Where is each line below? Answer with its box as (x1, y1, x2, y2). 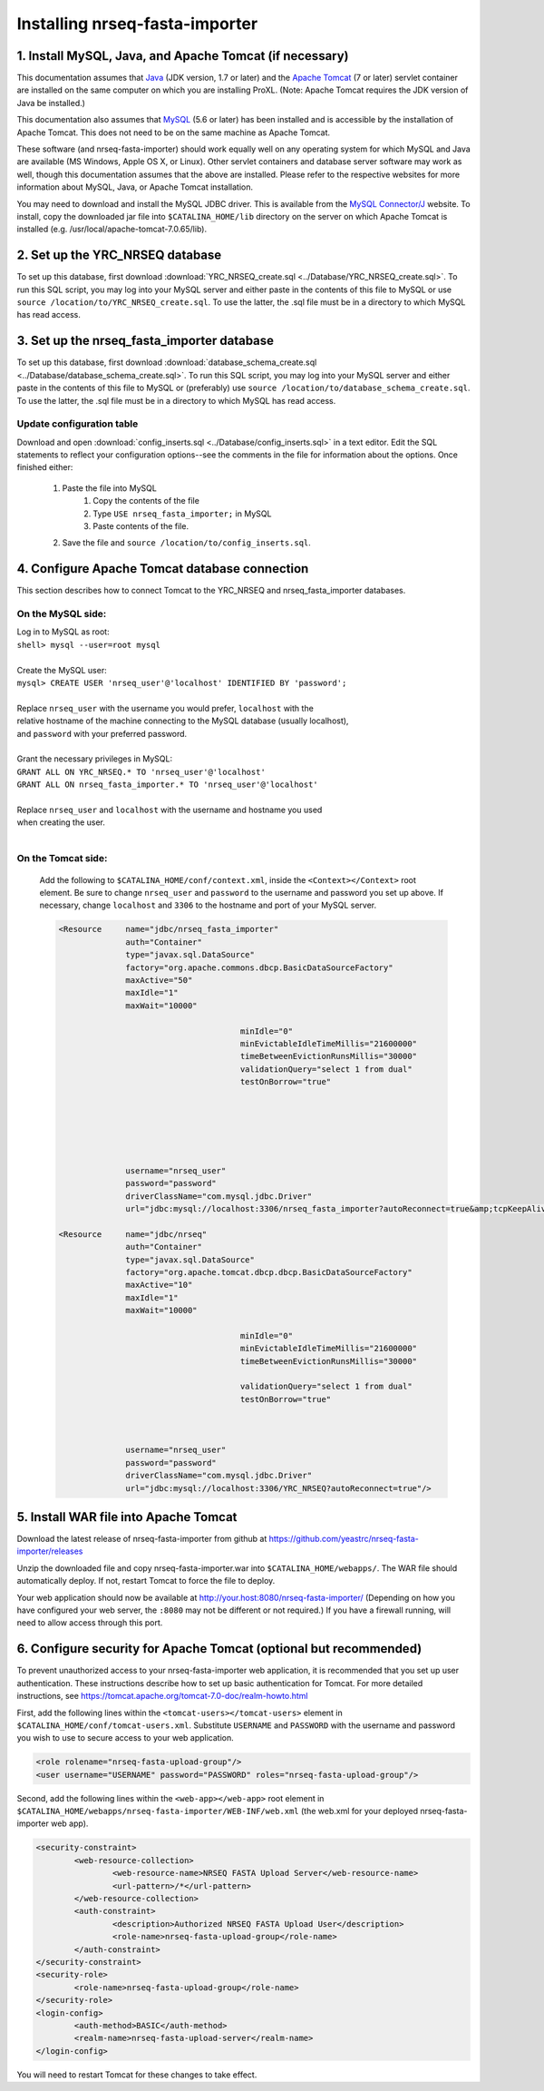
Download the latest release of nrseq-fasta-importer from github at (16, 1534, 267, 1545)
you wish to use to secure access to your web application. (16, 1733, 235, 1743)
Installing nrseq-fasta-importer (16, 14, 258, 34)
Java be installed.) (16, 97, 86, 108)
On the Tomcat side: (16, 852, 108, 865)
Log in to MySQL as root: (16, 626, 110, 637)
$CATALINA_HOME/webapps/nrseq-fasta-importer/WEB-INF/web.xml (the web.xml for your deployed (16, 1806, 419, 1817)
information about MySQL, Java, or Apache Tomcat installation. (16, 182, 254, 192)
